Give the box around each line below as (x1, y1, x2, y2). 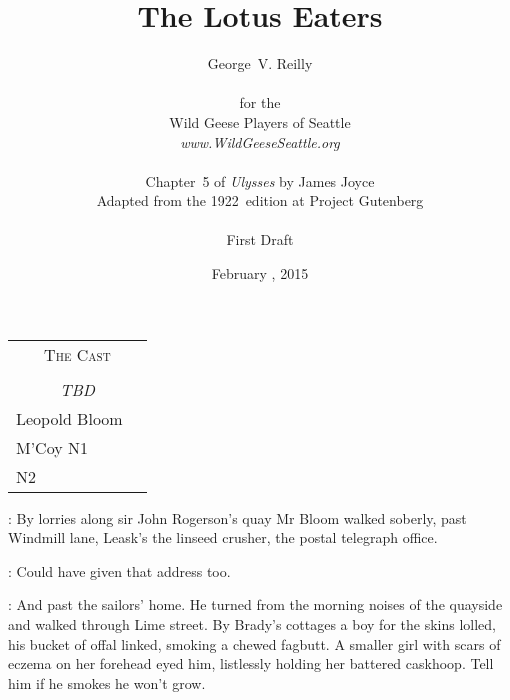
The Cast (44, 342, 111, 366)
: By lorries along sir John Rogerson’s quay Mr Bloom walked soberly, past (8, 507, 467, 528)
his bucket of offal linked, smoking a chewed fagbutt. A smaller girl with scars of (8, 633, 501, 654)
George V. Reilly (207, 53, 313, 74)
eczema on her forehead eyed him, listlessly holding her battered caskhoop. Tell (8, 653, 494, 674)
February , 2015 (211, 263, 309, 284)
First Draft (226, 229, 294, 250)
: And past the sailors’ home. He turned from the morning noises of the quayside (8, 594, 503, 615)
